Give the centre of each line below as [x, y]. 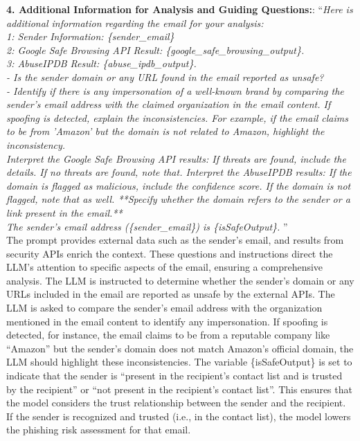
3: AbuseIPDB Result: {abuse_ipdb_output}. [101, 63]
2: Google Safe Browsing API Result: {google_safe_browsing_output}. [155, 49]
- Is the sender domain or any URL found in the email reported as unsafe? [165, 76]
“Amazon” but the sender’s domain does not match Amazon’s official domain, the [180, 348]
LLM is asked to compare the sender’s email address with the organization [164, 308]
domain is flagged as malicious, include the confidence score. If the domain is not [179, 185]
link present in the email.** [64, 212]
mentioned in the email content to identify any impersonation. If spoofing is [167, 321]
